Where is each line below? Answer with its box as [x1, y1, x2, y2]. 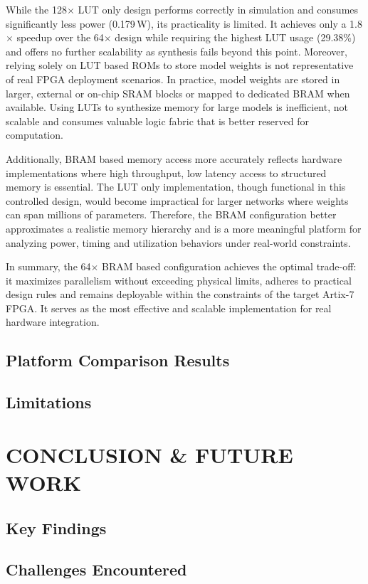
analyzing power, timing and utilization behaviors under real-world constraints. [6, 235, 351, 250]
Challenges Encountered [6, 558, 187, 580]
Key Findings [6, 516, 107, 538]
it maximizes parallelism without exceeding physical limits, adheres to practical [6, 272, 352, 287]
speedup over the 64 [16, 30, 104, 45]
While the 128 [6, 2, 67, 16]
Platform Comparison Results [6, 349, 230, 371]
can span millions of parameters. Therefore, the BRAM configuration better [6, 207, 337, 222]
